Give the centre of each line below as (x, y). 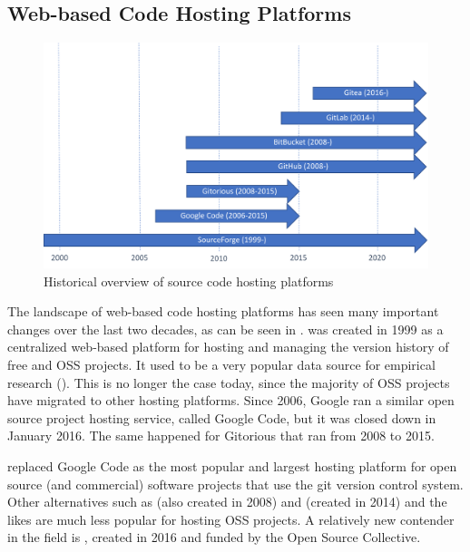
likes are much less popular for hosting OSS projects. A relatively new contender (231, 519)
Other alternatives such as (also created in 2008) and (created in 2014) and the (227, 502)
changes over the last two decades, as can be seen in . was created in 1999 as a (225, 329)
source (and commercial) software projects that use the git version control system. (235, 484)
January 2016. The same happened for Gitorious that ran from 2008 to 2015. (221, 436)
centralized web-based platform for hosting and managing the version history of (228, 347)
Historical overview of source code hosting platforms (189, 281)
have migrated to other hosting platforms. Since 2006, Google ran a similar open (231, 400)
